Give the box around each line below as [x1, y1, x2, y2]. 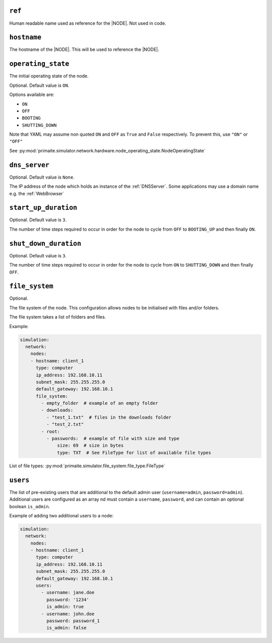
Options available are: [9, 91, 55, 98]
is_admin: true [46, 604, 84, 610]
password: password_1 [46, 618, 100, 623]
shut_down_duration [9, 239, 82, 247]
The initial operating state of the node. [9, 73, 89, 79]
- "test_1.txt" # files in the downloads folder [46, 414, 172, 420]
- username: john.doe [41, 611, 95, 617]
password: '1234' [46, 597, 89, 603]
